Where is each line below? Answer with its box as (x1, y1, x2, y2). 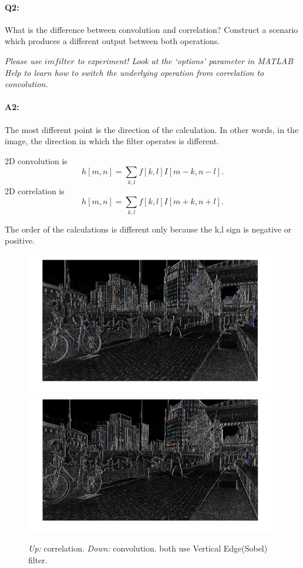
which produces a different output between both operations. (5, 35, 220, 47)
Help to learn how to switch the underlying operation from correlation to (5, 66, 264, 78)
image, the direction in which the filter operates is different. (5, 135, 220, 147)
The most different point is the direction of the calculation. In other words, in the (5, 123, 299, 135)
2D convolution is (5, 154, 68, 167)
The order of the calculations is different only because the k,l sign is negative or (5, 222, 292, 235)
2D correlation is (5, 184, 65, 197)
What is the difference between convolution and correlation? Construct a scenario (5, 23, 298, 35)
